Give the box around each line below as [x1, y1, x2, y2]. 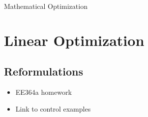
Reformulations [4, 64, 84, 79]
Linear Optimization [4, 30, 145, 50]
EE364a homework [15, 87, 72, 97]
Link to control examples [15, 103, 91, 114]
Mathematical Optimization [4, 1, 88, 11]
